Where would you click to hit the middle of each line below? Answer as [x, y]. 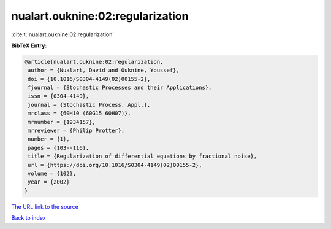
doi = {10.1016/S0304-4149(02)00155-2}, [89, 79]
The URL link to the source [45, 206]
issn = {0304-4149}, [59, 96]
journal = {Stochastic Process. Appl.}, [89, 105]
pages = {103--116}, [59, 148]
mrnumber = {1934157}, [62, 122]
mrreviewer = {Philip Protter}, [76, 131]
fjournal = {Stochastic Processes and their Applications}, [120, 88]
